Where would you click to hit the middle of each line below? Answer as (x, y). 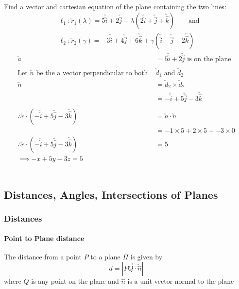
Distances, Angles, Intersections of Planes (111, 194)
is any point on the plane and (75, 281)
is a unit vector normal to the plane (181, 281)
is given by (146, 256)
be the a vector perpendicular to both (92, 73)
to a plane (105, 256)
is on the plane (209, 59)
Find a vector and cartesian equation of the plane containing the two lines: (115, 6)
